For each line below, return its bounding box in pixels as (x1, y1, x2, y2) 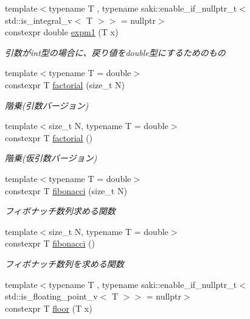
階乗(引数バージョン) (5, 99, 89, 111)
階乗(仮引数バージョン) (5, 152, 97, 164)
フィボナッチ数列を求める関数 (5, 257, 124, 270)
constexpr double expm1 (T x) (5, 26, 119, 38)
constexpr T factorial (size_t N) (5, 78, 125, 91)
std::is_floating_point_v (5, 290, 98, 303)
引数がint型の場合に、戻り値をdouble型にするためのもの (5, 46, 226, 58)
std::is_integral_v (5, 13, 72, 26)
